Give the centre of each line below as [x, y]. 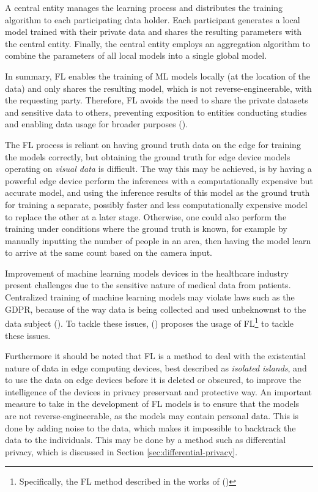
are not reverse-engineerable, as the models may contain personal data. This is [152, 416]
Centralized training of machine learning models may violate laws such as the [150, 297]
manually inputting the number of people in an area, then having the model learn [158, 240]
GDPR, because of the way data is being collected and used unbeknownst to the [156, 309]
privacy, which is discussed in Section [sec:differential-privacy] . [121, 451]
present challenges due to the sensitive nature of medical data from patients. [148, 285]
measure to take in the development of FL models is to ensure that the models [152, 404]
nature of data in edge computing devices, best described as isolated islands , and [156, 367]
